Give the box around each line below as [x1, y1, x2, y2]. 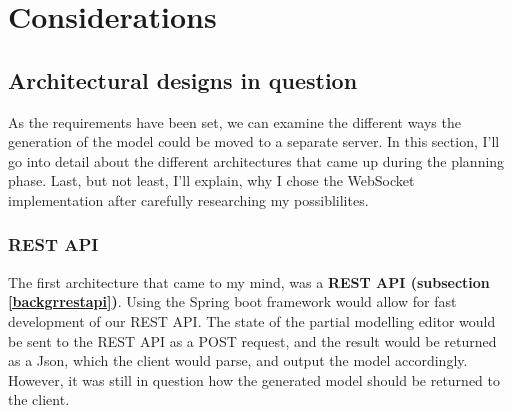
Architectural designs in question [8, 64, 358, 95]
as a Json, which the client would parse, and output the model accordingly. [8, 350, 468, 371]
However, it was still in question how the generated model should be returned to [8, 369, 500, 390]
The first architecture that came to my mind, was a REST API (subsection [8, 271, 490, 292]
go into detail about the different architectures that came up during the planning [8, 150, 505, 171]
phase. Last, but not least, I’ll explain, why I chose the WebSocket [8, 170, 415, 191]
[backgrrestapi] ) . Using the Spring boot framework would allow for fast [8, 291, 457, 312]
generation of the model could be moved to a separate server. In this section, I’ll [8, 131, 500, 152]
